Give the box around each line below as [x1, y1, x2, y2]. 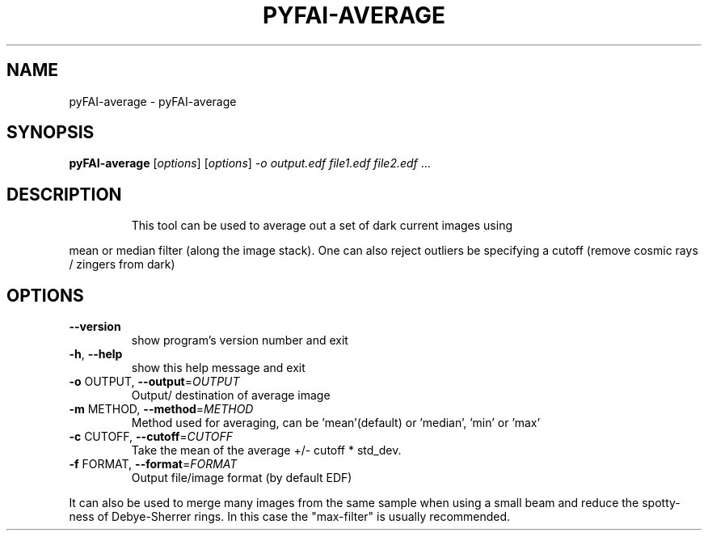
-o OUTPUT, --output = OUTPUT [69, 374, 240, 389]
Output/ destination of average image [131, 388, 331, 403]
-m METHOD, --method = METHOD [69, 402, 254, 416]
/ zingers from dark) [69, 257, 175, 272]
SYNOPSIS [6, 122, 95, 143]
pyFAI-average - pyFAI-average [69, 94, 237, 108]
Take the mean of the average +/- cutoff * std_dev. [131, 443, 402, 458]
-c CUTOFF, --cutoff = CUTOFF [69, 429, 234, 444]
